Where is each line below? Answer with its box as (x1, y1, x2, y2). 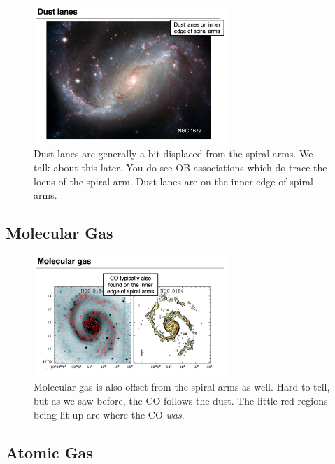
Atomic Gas (6, 441, 93, 463)
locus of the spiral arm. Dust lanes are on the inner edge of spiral (34, 174, 313, 188)
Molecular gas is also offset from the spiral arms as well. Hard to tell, (34, 379, 330, 394)
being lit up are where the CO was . (34, 407, 185, 421)
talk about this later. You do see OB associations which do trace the (34, 160, 327, 175)
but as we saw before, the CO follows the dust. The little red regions (34, 393, 328, 407)
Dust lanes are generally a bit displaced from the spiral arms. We (34, 146, 313, 161)
